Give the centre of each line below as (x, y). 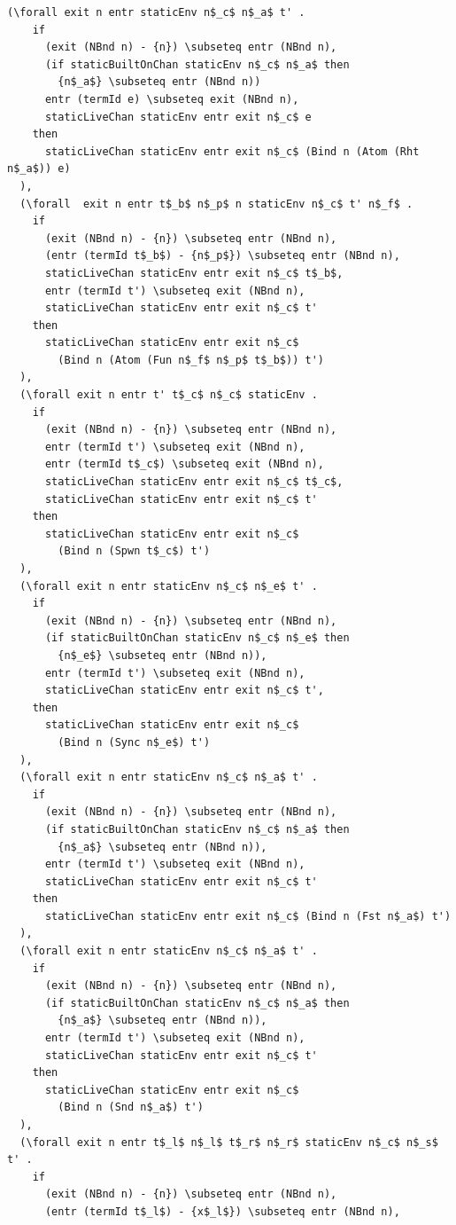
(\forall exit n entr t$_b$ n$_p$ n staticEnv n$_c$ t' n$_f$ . (216, 204)
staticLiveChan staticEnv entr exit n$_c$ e (178, 117)
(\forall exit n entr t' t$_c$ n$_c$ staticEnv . (169, 395)
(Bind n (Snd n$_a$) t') (131, 1107)
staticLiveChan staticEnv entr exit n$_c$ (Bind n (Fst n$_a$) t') (248, 916)
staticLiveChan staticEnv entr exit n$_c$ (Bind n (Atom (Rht (232, 151)
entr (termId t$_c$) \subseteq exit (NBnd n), (184, 464)
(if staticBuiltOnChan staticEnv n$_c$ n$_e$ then (197, 638)
